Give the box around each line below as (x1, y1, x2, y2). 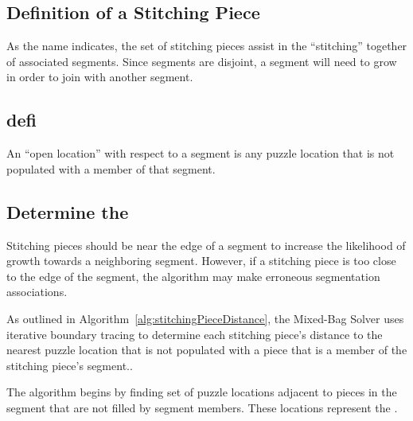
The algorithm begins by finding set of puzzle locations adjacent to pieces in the (6, 384, 397, 400)
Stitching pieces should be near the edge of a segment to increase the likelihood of (6, 236, 406, 253)
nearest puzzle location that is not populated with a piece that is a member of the (6, 341, 407, 358)
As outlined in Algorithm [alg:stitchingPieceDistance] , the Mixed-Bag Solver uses (6, 310, 404, 326)
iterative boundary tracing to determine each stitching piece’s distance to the (6, 325, 383, 342)
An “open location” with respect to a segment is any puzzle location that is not (6, 145, 395, 162)
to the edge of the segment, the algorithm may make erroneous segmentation (6, 267, 380, 284)
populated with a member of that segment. (6, 160, 216, 177)
